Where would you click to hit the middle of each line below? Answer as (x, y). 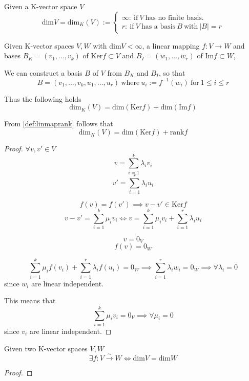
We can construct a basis (43, 72)
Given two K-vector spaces (46, 348)
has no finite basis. (174, 18)
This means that (30, 300)
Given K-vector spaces (39, 45)
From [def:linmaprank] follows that (59, 124)
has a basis (158, 26)
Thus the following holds (43, 98)
